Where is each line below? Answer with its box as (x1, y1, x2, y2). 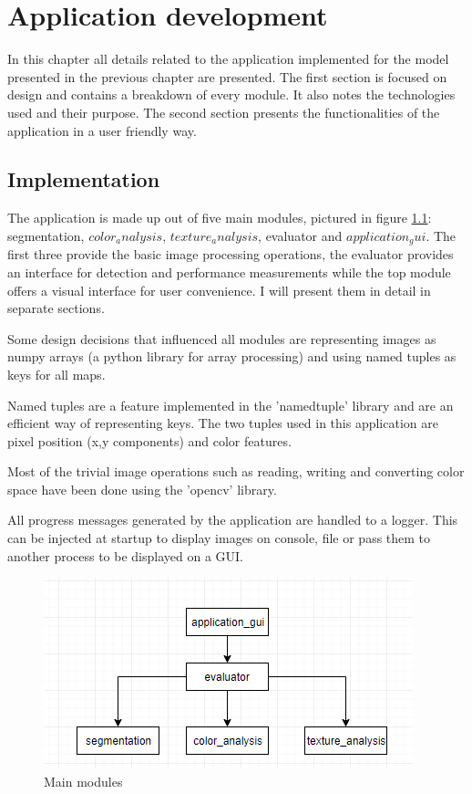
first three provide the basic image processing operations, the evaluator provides (7, 245, 454, 264)
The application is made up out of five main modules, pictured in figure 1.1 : (7, 208, 432, 227)
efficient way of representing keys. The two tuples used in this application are (7, 413, 438, 433)
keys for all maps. (7, 364, 106, 383)
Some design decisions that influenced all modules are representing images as (7, 329, 436, 348)
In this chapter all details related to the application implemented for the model (7, 49, 449, 68)
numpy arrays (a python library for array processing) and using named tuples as (7, 347, 457, 366)
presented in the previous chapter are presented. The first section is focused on (7, 67, 447, 86)
